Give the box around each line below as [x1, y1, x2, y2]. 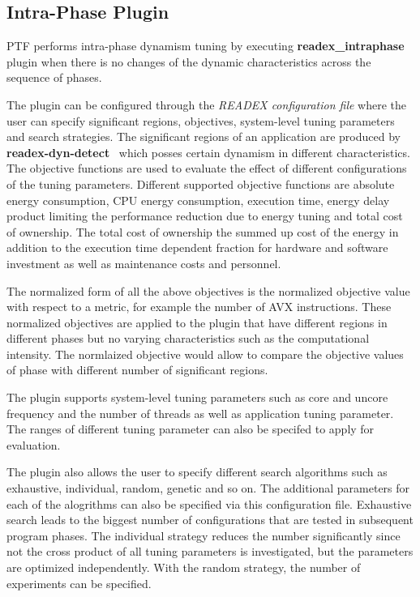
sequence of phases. [6, 69, 102, 86]
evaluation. [6, 436, 61, 453]
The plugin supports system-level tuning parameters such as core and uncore [6, 389, 388, 406]
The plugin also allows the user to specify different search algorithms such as [6, 463, 388, 480]
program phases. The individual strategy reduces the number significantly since [6, 527, 401, 544]
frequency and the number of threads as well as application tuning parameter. [6, 404, 394, 421]
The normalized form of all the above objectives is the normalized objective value [6, 282, 410, 299]
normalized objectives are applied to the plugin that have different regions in [6, 313, 388, 330]
